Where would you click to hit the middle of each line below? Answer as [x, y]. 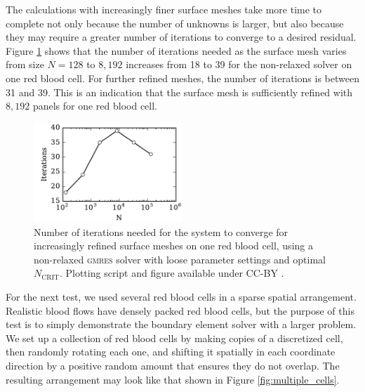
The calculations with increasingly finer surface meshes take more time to [164, 9]
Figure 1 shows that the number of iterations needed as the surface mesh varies [176, 50]
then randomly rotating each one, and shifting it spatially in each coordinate [171, 352]
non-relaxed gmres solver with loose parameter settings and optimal [180, 259]
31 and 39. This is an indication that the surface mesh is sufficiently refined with [179, 92]
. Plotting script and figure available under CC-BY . [172, 273]
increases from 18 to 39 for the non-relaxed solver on [239, 64]
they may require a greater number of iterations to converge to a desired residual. [181, 37]
